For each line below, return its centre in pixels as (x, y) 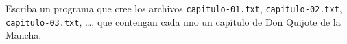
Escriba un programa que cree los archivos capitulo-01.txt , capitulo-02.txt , (174, 8)
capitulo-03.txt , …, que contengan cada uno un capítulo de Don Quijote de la (173, 21)
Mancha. (24, 35)
